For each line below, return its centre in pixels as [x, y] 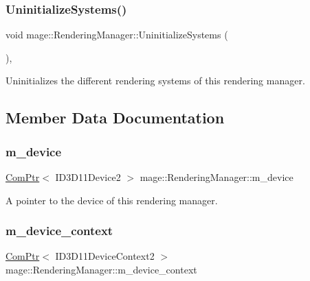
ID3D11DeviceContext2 [105, 256]
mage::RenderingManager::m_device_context [101, 269]
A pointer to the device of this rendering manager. [112, 200]
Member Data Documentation [115, 118]
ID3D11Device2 [88, 177]
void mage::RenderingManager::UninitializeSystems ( [117, 35]
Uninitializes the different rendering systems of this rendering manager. [155, 81]
